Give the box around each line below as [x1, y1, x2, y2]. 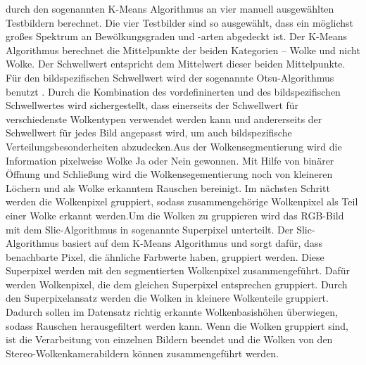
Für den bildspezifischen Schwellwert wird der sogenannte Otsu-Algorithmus [6, 70, 334, 84]
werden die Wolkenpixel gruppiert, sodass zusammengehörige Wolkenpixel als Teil [6, 194, 358, 209]
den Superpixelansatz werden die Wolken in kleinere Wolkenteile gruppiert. [6, 290, 329, 305]
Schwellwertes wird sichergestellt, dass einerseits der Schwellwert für [6, 98, 299, 113]
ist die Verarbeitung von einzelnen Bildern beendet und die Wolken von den [6, 332, 333, 347]
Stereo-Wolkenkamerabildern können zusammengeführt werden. [6, 345, 279, 360]
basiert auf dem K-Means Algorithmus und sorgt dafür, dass [62, 236, 322, 250]
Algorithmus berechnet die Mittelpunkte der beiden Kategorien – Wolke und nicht [6, 42, 360, 57]
